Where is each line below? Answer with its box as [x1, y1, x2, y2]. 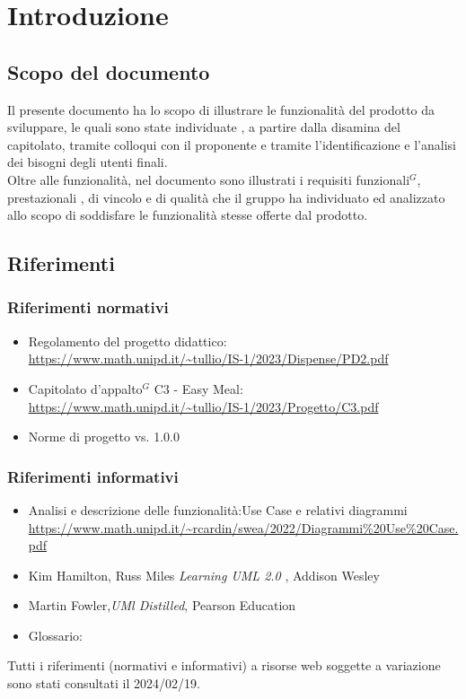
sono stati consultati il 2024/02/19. [7, 674, 200, 693]
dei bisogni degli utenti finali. [7, 153, 168, 171]
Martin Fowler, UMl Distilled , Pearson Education [28, 596, 296, 615]
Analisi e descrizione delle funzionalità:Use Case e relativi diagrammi [28, 500, 408, 519]
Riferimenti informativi [7, 465, 179, 487]
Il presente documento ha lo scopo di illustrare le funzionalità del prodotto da [7, 100, 435, 118]
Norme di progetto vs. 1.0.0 [28, 427, 180, 446]
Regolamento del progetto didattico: [28, 331, 227, 350]
